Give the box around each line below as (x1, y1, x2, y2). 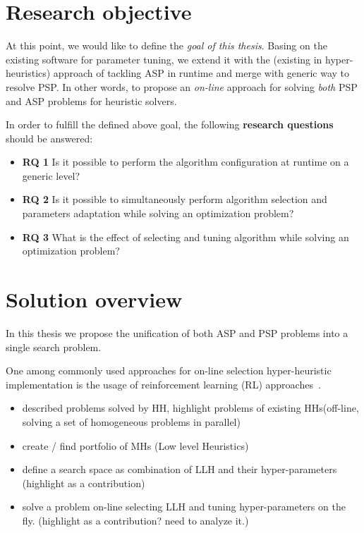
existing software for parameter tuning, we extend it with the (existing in (6, 51, 322, 66)
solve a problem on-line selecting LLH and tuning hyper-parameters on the (22, 499, 346, 514)
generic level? (22, 168, 80, 183)
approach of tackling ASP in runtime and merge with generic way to (53, 66, 350, 80)
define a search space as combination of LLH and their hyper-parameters (22, 462, 337, 477)
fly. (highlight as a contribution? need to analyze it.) (22, 513, 249, 527)
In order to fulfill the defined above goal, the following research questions (6, 117, 334, 132)
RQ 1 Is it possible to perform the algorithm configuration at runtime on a (22, 154, 349, 169)
